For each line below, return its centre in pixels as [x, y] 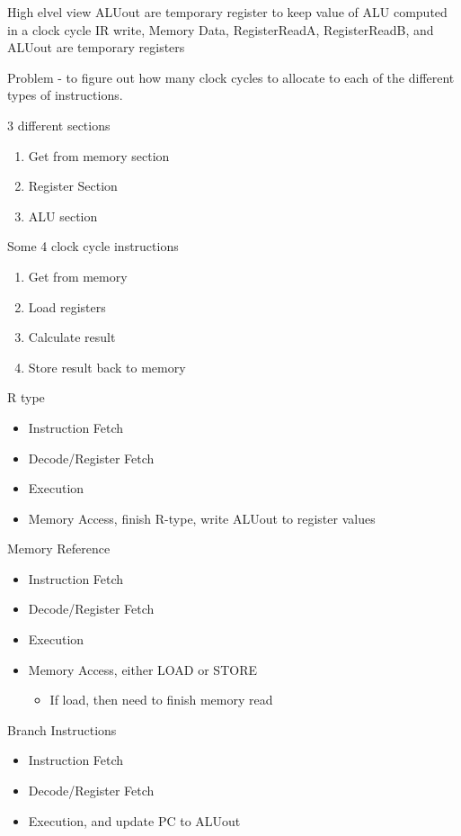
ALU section [63, 216]
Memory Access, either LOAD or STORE [142, 669]
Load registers [67, 306]
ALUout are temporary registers [96, 47]
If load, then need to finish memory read [161, 700]
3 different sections [59, 125]
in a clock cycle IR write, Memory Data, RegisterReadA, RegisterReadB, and [221, 29]
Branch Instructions [62, 729]
